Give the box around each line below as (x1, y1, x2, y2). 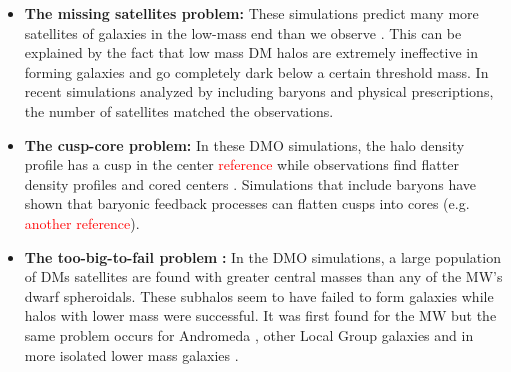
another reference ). (24, 212, 140, 233)
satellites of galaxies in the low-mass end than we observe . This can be (24, 22, 462, 43)
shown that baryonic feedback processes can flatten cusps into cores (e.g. (24, 193, 470, 214)
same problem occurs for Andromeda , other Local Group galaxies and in (24, 324, 474, 345)
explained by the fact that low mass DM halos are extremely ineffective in (24, 42, 478, 63)
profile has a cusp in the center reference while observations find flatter (24, 154, 459, 175)
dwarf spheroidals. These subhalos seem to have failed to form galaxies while (24, 285, 494, 306)
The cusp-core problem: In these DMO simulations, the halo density (24, 134, 465, 155)
